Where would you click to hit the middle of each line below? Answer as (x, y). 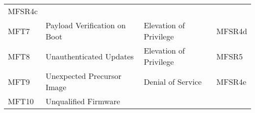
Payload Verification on (86, 25)
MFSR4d (232, 31)
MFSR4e (231, 81)
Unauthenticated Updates (89, 56)
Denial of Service (173, 81)
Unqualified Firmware (83, 101)
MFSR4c (23, 11)
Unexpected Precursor (83, 76)
